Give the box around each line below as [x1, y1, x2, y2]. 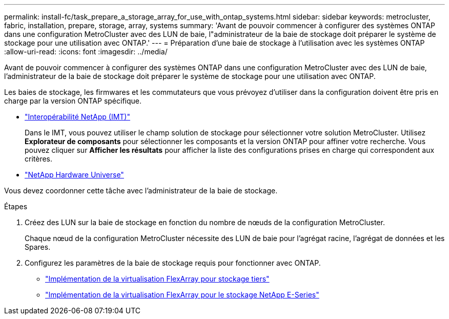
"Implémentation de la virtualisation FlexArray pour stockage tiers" [45, 274, 270, 283]
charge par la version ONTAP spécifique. [4, 96, 142, 105]
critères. [25, 154, 53, 163]
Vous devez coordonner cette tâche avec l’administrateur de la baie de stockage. [4, 186, 278, 195]
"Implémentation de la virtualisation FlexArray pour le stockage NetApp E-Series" [45, 290, 319, 299]
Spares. [25, 243, 51, 251]
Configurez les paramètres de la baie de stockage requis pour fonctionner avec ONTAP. [25, 258, 321, 267]
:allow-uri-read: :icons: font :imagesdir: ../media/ [4, 47, 168, 56]
